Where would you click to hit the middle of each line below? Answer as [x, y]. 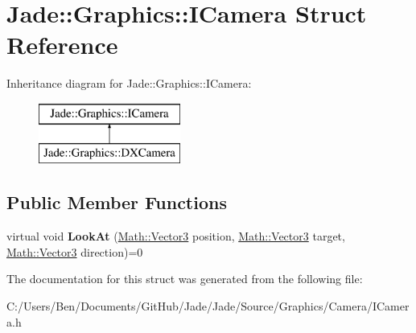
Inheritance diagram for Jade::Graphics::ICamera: [129, 83]
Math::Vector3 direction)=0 [75, 251]
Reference [62, 45]
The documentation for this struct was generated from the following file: [185, 279]
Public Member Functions [117, 202]
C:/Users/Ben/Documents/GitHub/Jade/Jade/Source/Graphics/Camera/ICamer [208, 306]
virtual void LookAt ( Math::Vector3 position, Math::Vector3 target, [176, 236]
